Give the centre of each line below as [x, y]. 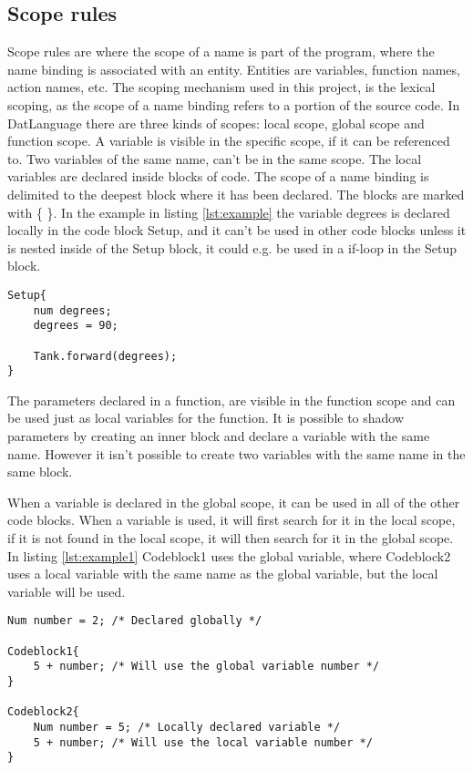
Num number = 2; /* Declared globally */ [135, 621]
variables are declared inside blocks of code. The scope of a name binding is [218, 176]
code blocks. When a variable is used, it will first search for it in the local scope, [231, 520]
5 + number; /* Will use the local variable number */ [203, 742]
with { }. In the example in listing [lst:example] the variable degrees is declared [229, 212]
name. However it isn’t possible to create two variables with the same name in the [236, 453]
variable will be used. [67, 591]
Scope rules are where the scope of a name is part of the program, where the [221, 51]
